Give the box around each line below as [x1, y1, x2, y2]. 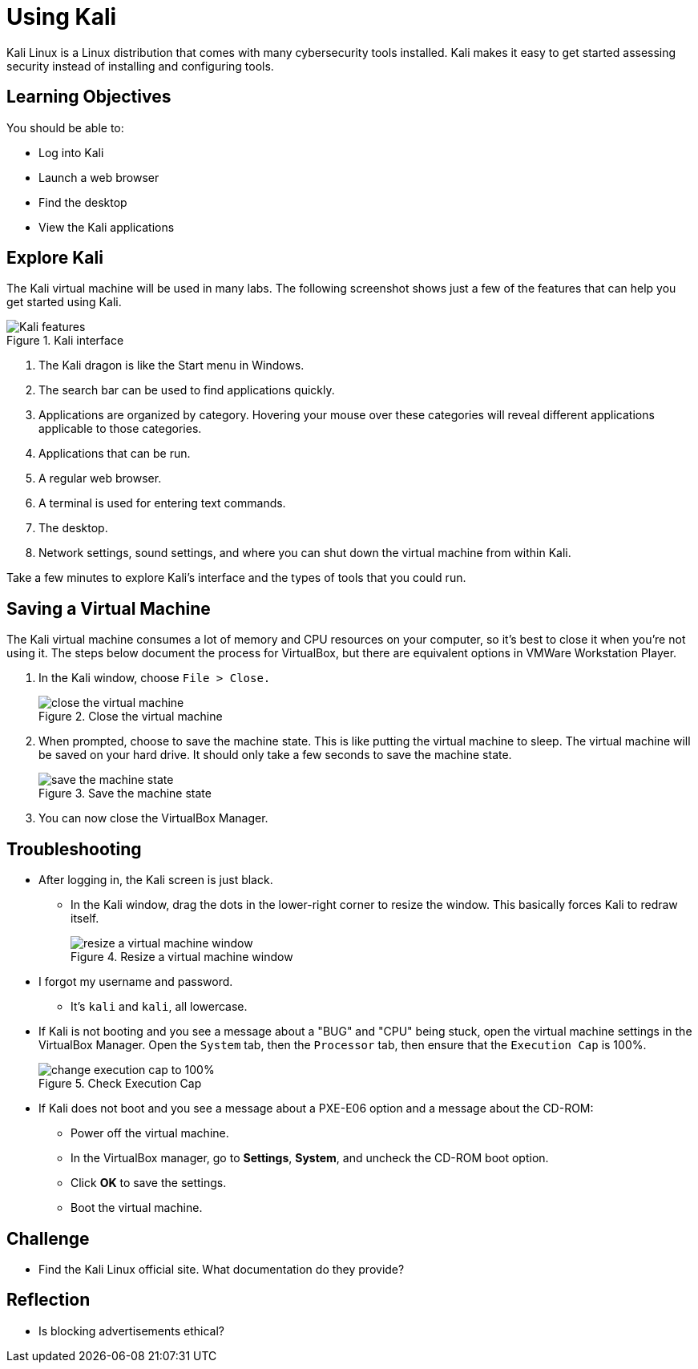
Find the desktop [38, 195, 127, 209]
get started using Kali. [6, 295, 122, 309]
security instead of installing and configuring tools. [6, 59, 274, 73]
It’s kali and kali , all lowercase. [71, 999, 248, 1014]
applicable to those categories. [38, 422, 202, 436]
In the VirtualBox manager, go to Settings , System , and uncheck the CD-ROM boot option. [71, 1151, 549, 1165]
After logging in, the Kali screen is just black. [38, 873, 273, 887]
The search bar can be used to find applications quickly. [38, 383, 335, 398]
